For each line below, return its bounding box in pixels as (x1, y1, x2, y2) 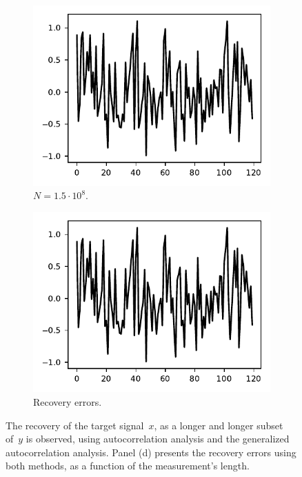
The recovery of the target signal (6, 418, 144, 432)
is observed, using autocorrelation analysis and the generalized (26, 431, 290, 446)
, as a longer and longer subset (154, 418, 283, 432)
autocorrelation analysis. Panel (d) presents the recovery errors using (6, 445, 296, 459)
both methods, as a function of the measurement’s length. (6, 458, 250, 473)
